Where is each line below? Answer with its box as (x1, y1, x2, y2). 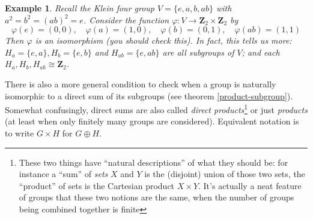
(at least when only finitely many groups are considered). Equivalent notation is (5, 115, 299, 127)
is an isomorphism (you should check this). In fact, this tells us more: (35, 34, 292, 47)
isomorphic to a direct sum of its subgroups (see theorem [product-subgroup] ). (5, 89, 293, 102)
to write (5, 127, 34, 139)
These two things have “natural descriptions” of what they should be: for (19, 156, 288, 168)
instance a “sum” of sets (19, 168, 108, 180)
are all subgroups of (162, 45, 234, 58)
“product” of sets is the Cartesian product (19, 179, 175, 191)
